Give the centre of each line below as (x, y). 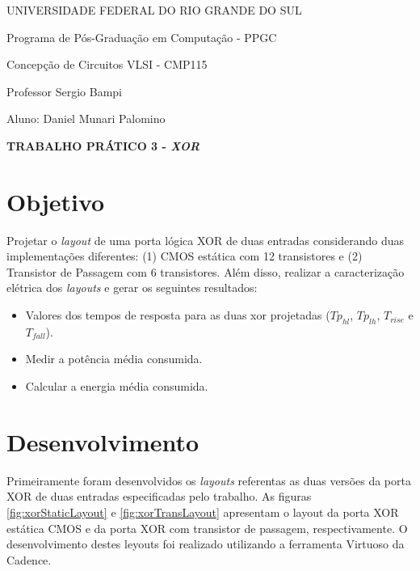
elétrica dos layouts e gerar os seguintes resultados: (132, 288)
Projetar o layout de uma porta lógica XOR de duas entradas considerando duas (205, 240)
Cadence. (29, 559)
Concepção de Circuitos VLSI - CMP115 (107, 64)
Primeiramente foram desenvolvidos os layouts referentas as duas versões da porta (209, 480)
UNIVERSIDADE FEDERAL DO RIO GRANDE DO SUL (154, 10)
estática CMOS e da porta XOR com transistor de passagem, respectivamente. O (207, 528)
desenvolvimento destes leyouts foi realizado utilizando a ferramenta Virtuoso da (206, 544)
